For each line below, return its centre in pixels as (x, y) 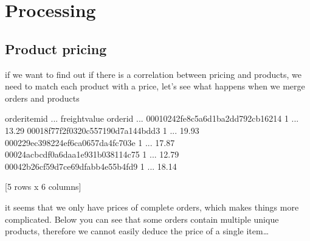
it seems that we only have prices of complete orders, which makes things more (152, 207)
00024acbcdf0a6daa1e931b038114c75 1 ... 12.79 (92, 154)
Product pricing (56, 48)
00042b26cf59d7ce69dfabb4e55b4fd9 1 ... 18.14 (91, 166)
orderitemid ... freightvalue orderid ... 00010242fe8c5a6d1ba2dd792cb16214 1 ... (152, 118)
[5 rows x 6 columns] (43, 187)
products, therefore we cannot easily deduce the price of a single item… (137, 231)
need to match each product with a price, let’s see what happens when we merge (155, 86)
